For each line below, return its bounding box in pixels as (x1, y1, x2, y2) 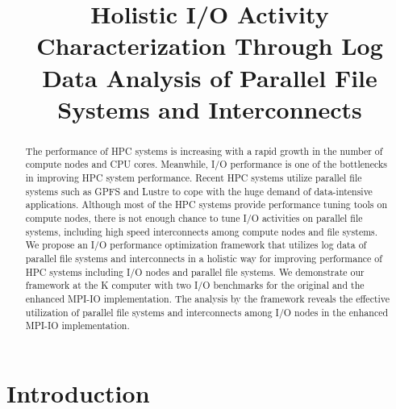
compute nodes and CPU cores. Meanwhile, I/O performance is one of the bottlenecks (25, 157, 387, 171)
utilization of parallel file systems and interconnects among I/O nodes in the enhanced (25, 305, 389, 319)
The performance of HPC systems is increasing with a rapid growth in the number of (25, 144, 383, 157)
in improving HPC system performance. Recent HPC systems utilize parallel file (25, 171, 362, 185)
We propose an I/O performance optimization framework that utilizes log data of (25, 238, 367, 252)
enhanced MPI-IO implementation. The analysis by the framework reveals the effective (25, 291, 390, 305)
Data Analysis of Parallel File (42, 61, 377, 94)
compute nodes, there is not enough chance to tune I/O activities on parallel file (25, 211, 363, 225)
